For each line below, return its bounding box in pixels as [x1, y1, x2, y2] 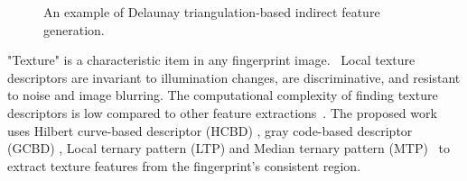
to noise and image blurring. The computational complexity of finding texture [7, 86, 438, 104]
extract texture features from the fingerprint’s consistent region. [7, 156, 361, 175]
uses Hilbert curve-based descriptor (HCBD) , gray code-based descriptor [7, 121, 413, 140]
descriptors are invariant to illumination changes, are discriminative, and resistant [7, 68, 461, 86]
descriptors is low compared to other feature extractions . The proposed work [7, 103, 437, 122]
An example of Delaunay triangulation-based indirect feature [43, 3, 380, 21]
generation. [43, 20, 105, 39]
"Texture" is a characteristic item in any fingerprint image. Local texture [7, 50, 416, 69]
